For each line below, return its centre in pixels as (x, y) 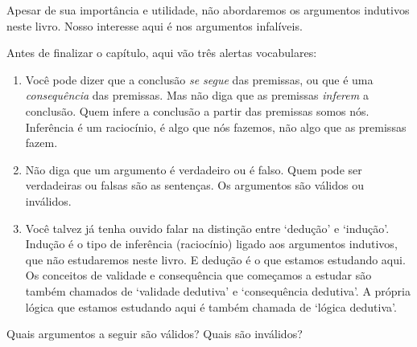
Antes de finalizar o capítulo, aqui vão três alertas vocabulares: (162, 53)
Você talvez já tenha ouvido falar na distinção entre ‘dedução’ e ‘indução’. (207, 228)
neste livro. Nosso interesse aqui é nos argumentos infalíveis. (155, 25)
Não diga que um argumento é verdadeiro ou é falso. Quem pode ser (194, 169)
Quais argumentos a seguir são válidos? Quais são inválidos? (155, 334)
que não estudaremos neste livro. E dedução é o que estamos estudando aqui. (215, 259)
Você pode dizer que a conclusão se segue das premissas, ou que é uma (199, 79)
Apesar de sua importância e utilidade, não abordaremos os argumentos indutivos (208, 10)
